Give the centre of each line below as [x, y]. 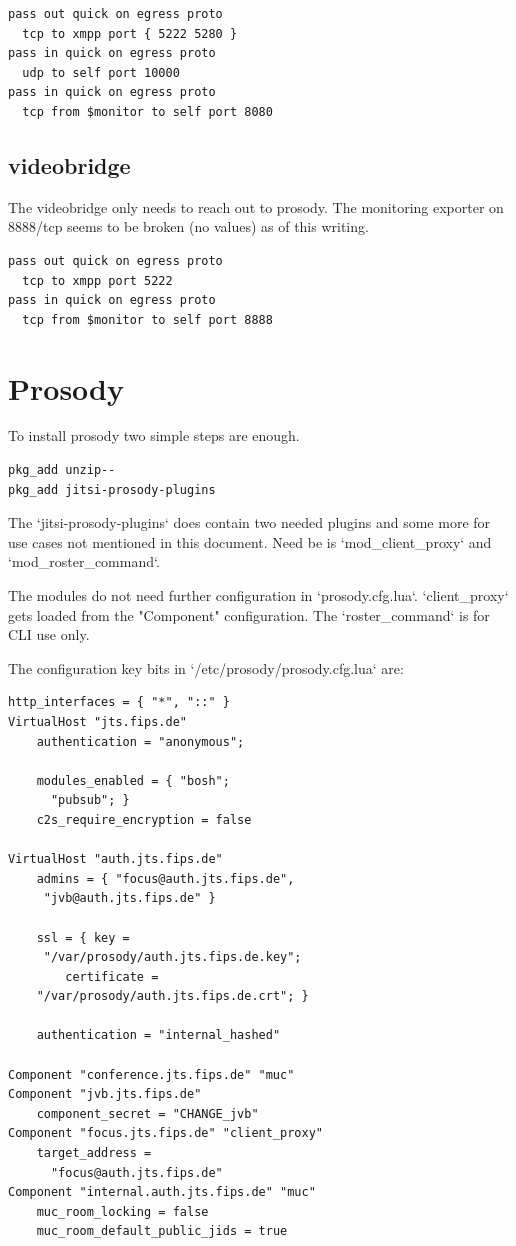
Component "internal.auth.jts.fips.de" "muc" [162, 1192]
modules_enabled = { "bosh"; [133, 780]
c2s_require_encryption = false [144, 819]
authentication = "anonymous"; [140, 741]
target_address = [94, 1153]
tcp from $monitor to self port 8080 [147, 111]
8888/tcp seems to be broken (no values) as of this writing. [188, 226]
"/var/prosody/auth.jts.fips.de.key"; [172, 957]
